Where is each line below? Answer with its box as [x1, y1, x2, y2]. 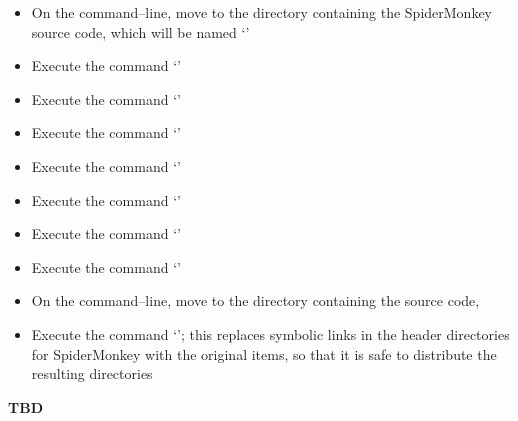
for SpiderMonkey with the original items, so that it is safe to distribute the [31, 343, 497, 364]
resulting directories [31, 363, 153, 384]
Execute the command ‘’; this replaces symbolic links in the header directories [31, 323, 510, 344]
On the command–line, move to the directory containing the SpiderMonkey [31, 2, 492, 22]
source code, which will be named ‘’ [31, 21, 250, 42]
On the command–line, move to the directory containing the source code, [31, 290, 480, 311]
